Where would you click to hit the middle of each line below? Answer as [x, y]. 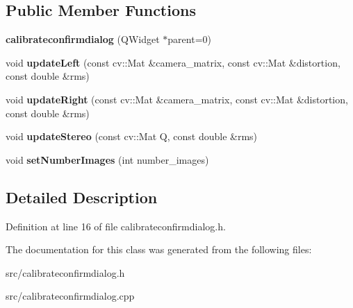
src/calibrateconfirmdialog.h [65, 272]
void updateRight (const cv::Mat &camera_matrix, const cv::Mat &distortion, [177, 99]
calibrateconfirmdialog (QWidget [83, 39]
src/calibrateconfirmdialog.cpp [70, 296]
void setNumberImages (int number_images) [107, 159]
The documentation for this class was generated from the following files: [159, 249]
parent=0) [189, 39]
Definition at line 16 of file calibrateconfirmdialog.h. [116, 226]
